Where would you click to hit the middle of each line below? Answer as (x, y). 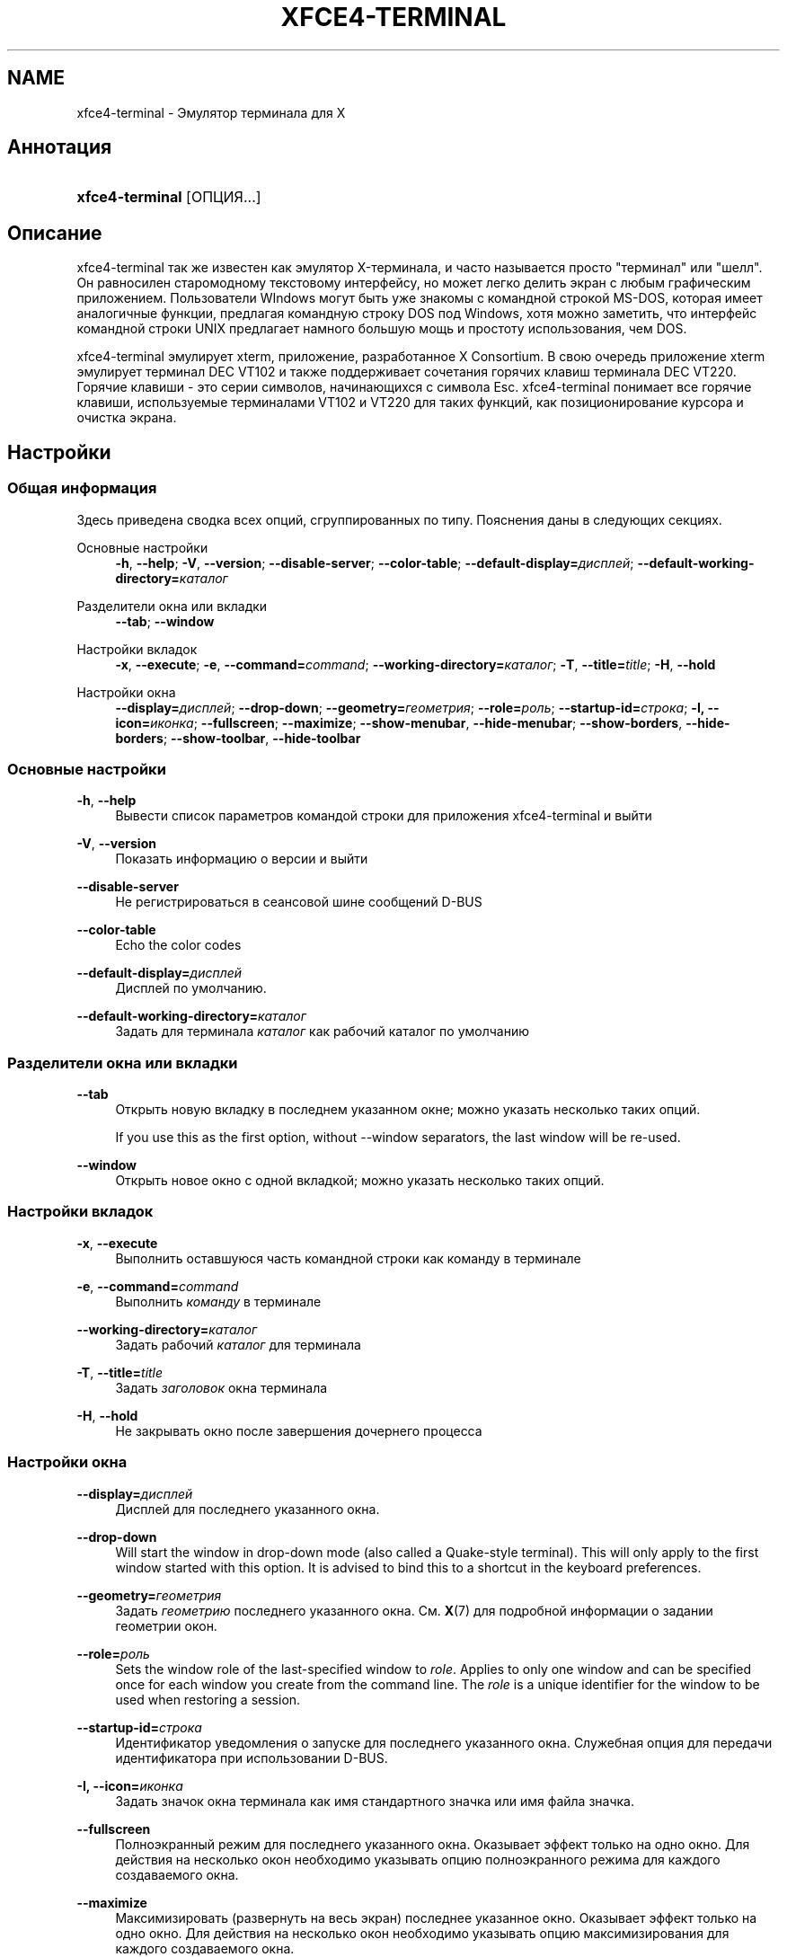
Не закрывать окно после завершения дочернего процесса (299, 1430)
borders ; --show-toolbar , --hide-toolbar (238, 738)
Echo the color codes (178, 945)
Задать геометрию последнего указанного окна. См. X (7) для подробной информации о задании (414, 1610)
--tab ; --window (165, 621)
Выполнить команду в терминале (218, 1301)
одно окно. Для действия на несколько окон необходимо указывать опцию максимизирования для (422, 1933)
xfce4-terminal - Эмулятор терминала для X (211, 112)
